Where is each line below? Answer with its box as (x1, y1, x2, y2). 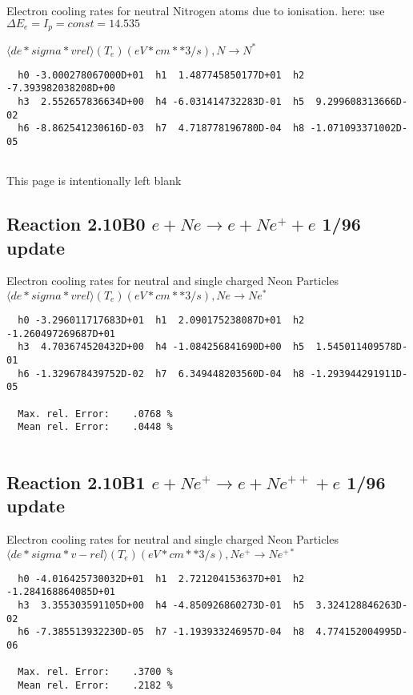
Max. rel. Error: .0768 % (18, 408, 173, 420)
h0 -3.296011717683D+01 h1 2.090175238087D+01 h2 (18, 315, 305, 326)
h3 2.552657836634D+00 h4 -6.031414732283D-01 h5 (18, 95, 305, 107)
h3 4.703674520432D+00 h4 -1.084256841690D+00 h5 (18, 341, 305, 353)
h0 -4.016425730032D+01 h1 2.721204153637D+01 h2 (18, 572, 305, 585)
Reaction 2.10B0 (6, 211, 146, 236)
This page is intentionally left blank (6, 172, 182, 189)
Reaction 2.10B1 (6, 469, 146, 494)
